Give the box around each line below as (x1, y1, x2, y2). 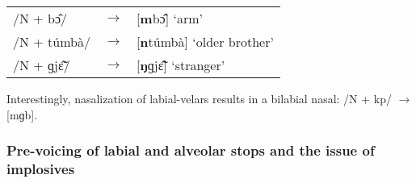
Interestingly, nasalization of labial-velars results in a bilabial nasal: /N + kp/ (6, 90, 393, 106)
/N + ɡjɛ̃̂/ (13, 56, 70, 74)
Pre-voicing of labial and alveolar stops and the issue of (6, 140, 375, 160)
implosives (6, 159, 75, 179)
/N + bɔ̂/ (13, 9, 68, 27)
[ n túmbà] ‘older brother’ (136, 32, 274, 51)
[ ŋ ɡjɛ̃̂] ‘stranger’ (136, 56, 225, 74)
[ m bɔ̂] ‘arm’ (136, 9, 203, 27)
